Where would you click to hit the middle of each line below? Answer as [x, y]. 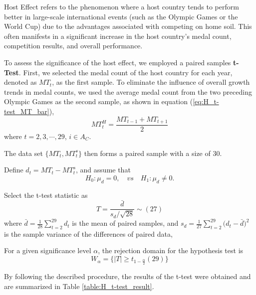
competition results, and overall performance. [73, 46]
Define [14, 170]
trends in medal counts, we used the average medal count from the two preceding [128, 91]
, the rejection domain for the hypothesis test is [171, 250]
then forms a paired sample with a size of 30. [153, 153]
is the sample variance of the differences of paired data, [88, 233]
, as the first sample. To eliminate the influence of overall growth [151, 82]
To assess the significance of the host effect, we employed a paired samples [118, 62]
